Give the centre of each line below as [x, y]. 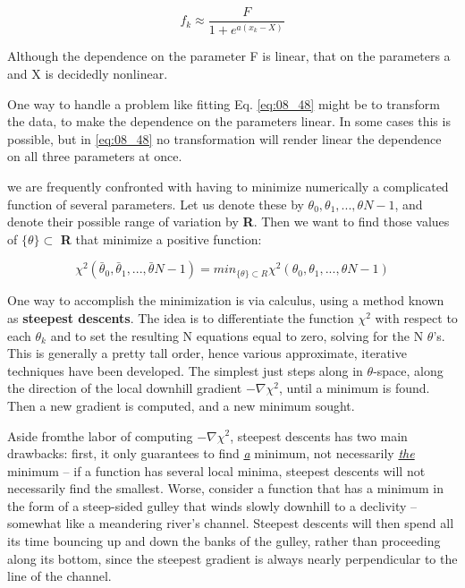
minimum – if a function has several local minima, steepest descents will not [216, 470]
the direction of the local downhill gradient [125, 388]
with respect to [416, 317]
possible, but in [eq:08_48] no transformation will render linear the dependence [224, 138]
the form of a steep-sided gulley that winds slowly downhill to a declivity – [212, 505]
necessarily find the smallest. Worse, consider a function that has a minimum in [225, 488]
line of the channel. [59, 576]
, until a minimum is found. [354, 388]
